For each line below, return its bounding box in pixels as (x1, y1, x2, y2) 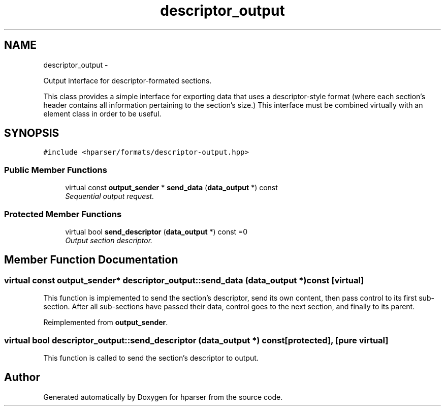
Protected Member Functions (4, 209, 122, 219)
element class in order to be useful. (43, 109, 162, 118)
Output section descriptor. (65, 236, 153, 245)
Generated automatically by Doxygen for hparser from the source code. (43, 392, 283, 401)
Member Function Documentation (4, 253, 178, 267)
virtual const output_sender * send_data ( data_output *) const (65, 183, 278, 192)
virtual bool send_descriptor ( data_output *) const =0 (65, 227, 248, 236)
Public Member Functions (4, 164, 107, 175)
